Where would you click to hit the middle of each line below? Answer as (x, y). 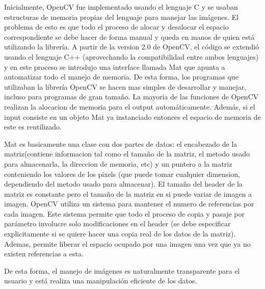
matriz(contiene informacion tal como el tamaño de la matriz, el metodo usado (127, 154)
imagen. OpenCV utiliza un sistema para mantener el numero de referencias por (129, 204)
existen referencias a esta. (44, 254)
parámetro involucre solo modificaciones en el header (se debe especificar (117, 224)
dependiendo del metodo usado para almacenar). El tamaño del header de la (123, 184)
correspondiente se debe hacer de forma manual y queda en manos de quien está (129, 36)
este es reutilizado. (33, 127)
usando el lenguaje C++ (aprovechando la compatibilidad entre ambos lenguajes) (131, 56)
